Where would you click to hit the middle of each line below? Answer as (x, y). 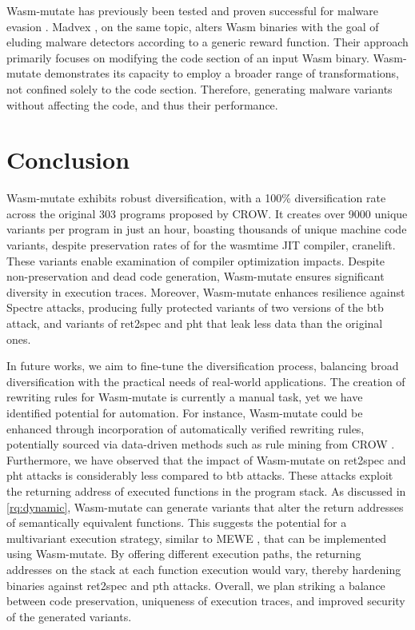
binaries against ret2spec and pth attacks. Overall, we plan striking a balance (196, 585)
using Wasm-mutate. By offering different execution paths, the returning (184, 554)
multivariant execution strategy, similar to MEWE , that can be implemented (197, 538)
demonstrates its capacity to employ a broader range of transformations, (221, 73)
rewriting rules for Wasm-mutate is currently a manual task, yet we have (185, 397)
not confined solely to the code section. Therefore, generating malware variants (200, 88)
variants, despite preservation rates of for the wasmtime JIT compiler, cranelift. (201, 245)
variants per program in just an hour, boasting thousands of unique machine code (207, 229)
